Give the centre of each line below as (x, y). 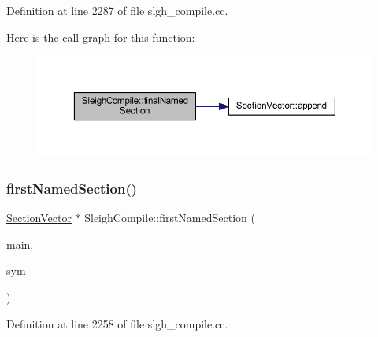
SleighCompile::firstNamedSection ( (170, 218)
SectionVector (39, 218)
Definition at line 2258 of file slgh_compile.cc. (117, 323)
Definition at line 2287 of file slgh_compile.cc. (117, 10)
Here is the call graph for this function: (101, 37)
